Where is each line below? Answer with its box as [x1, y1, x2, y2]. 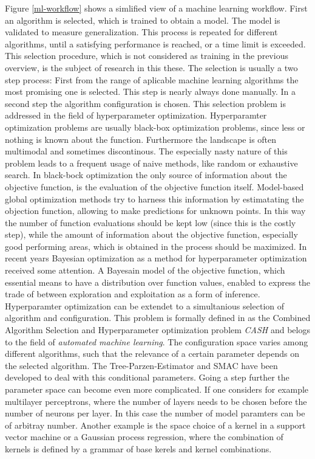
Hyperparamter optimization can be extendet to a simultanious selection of [5, 299, 285, 312]
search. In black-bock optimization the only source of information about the [5, 168, 287, 181]
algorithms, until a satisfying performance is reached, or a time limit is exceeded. [5, 37, 306, 50]
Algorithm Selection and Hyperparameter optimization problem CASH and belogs [5, 323, 310, 336]
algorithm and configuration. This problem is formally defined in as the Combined [5, 311, 311, 324]
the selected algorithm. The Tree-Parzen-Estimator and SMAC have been [5, 359, 278, 371]
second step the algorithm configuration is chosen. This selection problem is [5, 97, 286, 109]
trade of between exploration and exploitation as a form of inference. [5, 288, 260, 300]
